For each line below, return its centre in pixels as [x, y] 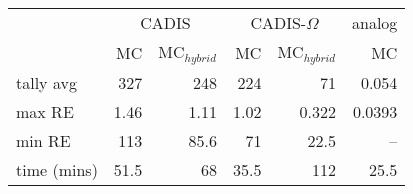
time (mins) [57, 169]
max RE [45, 111]
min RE [43, 140]
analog [375, 22]
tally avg [46, 82]
